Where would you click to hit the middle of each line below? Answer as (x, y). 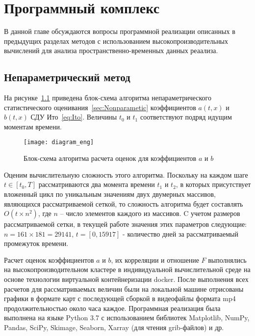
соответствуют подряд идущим (186, 117)
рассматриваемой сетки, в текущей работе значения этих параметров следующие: (126, 224)
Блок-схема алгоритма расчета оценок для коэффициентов (110, 158)
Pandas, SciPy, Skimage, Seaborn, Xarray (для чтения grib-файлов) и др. (114, 327)
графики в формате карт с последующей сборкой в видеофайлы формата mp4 (120, 298)
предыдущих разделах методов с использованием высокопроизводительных (116, 41)
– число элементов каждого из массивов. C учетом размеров (150, 213)
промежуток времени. (36, 243)
